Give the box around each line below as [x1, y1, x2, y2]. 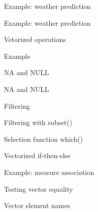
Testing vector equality [4, 183, 73, 194]
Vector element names [4, 200, 70, 211]
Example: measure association [4, 167, 95, 177]
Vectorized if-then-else [4, 150, 71, 161]
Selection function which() [4, 133, 83, 144]
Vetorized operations [4, 34, 66, 44]
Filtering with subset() [4, 117, 72, 127]
